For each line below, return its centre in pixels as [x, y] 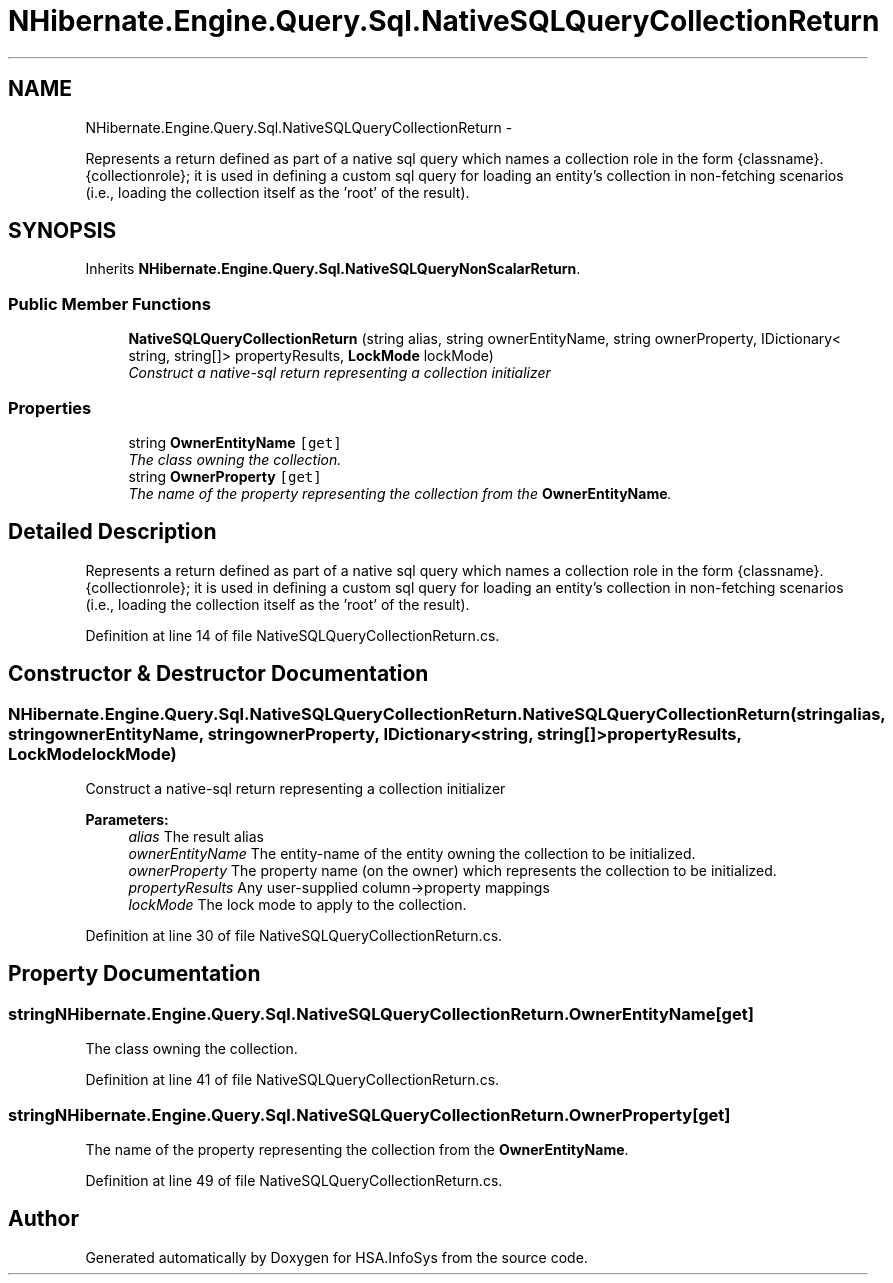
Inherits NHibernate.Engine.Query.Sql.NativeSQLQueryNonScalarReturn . [333, 269]
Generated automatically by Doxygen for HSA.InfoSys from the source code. [336, 1257]
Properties [50, 407]
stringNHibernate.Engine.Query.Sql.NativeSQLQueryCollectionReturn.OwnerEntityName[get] [381, 1013]
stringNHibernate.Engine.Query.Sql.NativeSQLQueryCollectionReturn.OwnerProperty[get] [369, 1114]
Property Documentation [134, 974]
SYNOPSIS [62, 231]
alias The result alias [196, 836]
